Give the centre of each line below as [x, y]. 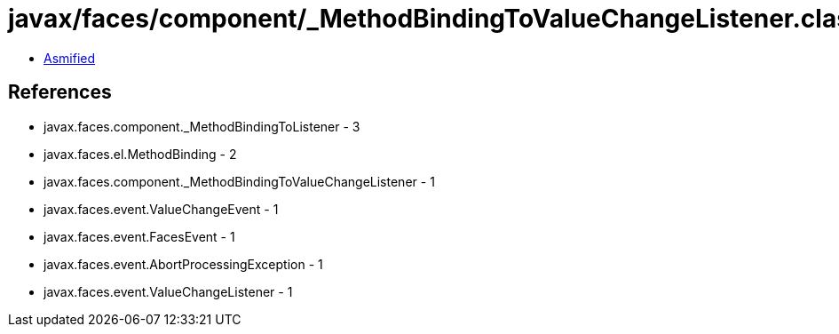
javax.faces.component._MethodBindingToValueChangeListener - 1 [239, 181]
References [60, 92]
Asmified [70, 58]
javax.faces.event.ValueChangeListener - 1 [168, 291]
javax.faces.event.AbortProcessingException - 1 [183, 264]
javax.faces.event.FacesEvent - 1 [139, 236]
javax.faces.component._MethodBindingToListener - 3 [202, 126]
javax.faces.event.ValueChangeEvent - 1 [161, 209]
